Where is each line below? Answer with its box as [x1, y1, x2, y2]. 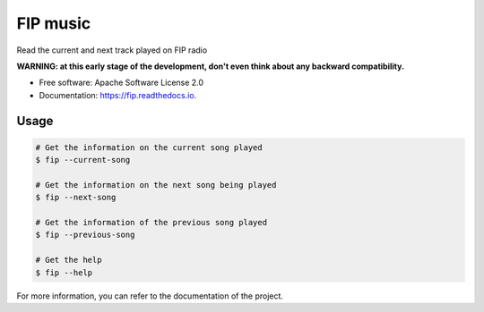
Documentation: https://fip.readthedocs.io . [39, 89, 197, 100]
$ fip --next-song [35, 192, 117, 203]
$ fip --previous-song [35, 230, 135, 240]
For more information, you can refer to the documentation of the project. [16, 291, 284, 301]
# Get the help [35, 255, 102, 266]
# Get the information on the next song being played [35, 180, 277, 190]
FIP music [16, 13, 91, 33]
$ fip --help [35, 267, 93, 277]
